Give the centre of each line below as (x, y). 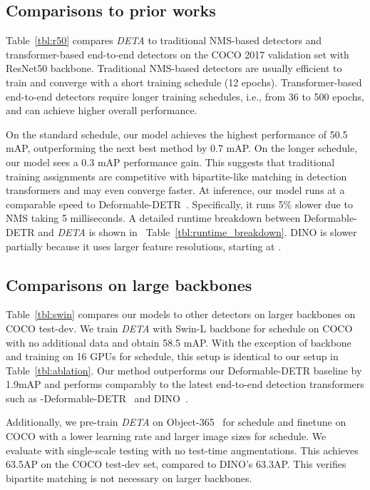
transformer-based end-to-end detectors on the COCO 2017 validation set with (178, 54)
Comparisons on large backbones (129, 284)
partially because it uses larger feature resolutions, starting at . (144, 246)
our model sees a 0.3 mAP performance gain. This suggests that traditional (170, 162)
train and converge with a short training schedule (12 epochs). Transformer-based (184, 82)
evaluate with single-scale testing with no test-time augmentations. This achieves (182, 450)
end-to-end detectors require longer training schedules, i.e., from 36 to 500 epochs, (185, 96)
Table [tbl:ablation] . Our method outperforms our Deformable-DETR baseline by (184, 370)
